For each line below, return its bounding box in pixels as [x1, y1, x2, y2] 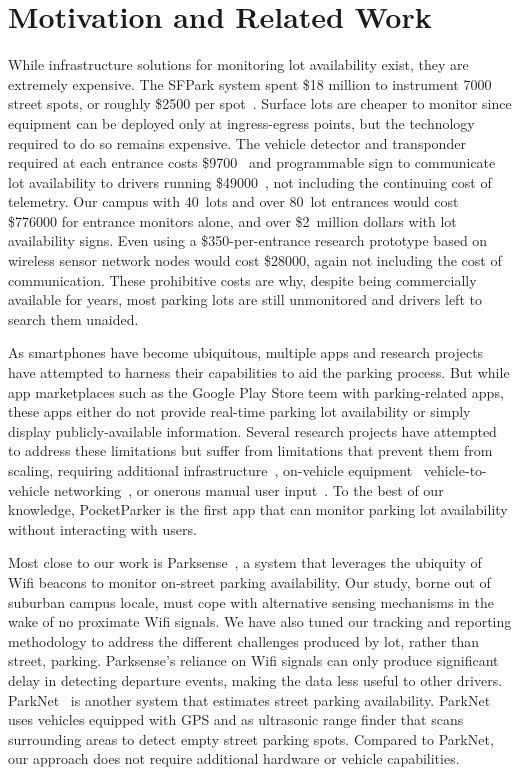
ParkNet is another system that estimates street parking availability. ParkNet [8, 689, 491, 710]
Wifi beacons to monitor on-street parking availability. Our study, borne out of [8, 571, 491, 592]
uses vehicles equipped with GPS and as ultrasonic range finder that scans [8, 709, 464, 730]
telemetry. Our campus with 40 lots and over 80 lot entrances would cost [8, 191, 459, 212]
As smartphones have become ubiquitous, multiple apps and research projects [8, 342, 484, 363]
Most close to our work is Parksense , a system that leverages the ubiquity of [8, 552, 482, 573]
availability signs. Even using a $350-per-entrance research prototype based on [8, 230, 488, 251]
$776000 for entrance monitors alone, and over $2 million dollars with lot [8, 210, 457, 231]
